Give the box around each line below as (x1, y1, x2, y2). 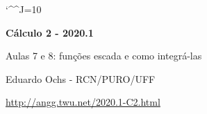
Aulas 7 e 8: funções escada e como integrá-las (6, 48, 202, 63)
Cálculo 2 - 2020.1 (6, 25, 94, 39)
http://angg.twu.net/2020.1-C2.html (6, 95, 160, 109)
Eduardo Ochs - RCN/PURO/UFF (6, 71, 156, 86)
